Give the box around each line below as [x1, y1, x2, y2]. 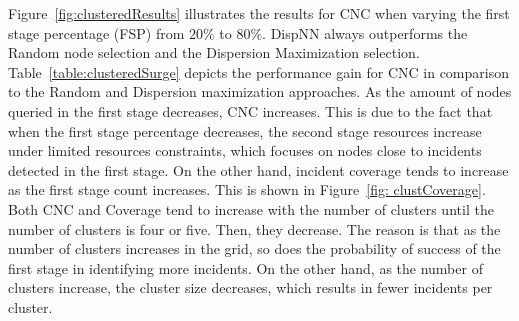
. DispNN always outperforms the [262, 22, 468, 43]
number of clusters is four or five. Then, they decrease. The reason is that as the [8, 218, 501, 239]
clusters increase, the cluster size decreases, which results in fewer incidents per [8, 277, 493, 298]
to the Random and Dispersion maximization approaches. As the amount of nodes [8, 81, 512, 102]
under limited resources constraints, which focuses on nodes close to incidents [8, 140, 482, 161]
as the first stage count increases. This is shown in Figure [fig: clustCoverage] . [8, 179, 486, 200]
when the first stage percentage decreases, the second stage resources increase [8, 120, 482, 141]
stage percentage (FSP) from [8, 22, 185, 43]
